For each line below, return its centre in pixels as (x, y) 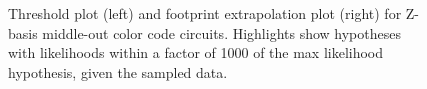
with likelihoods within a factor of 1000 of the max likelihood (196, 52)
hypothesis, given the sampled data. (118, 71)
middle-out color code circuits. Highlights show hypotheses (221, 32)
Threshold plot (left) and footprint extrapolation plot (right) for (205, 13)
